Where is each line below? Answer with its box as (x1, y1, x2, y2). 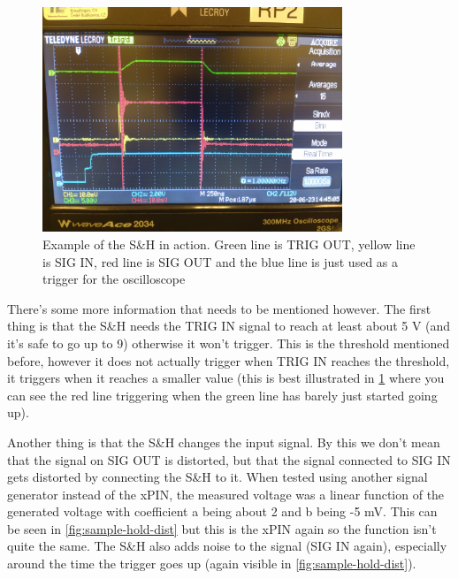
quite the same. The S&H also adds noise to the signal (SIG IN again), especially (7, 537, 447, 555)
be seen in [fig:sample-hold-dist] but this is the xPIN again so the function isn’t (7, 519, 437, 537)
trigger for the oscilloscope (42, 270, 186, 288)
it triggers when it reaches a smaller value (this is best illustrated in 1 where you (7, 369, 445, 387)
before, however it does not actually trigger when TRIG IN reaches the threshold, (7, 351, 450, 369)
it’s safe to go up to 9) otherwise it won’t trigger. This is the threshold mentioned (7, 333, 450, 352)
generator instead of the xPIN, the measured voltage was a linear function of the (7, 484, 445, 503)
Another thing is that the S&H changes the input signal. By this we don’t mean (7, 432, 440, 451)
